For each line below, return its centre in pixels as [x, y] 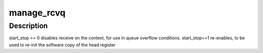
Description [28, 26]
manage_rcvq [37, 13]
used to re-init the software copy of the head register [62, 45]
